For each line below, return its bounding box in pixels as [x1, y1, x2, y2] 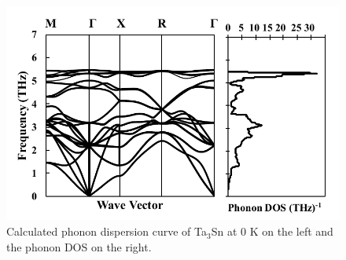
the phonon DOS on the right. [6, 239, 152, 255]
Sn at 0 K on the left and [211, 223, 333, 240]
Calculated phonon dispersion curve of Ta [6, 223, 207, 240]
